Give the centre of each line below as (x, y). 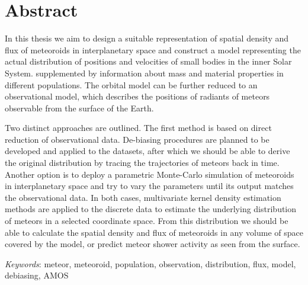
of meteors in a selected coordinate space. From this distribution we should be (147, 221)
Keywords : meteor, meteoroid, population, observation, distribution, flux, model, (150, 263)
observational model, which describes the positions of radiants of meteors (137, 96)
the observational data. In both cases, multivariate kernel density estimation (143, 197)
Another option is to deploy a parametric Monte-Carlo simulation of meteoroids (150, 174)
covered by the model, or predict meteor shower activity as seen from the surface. (153, 244)
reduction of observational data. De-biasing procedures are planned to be (137, 139)
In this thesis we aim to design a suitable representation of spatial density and (147, 38)
